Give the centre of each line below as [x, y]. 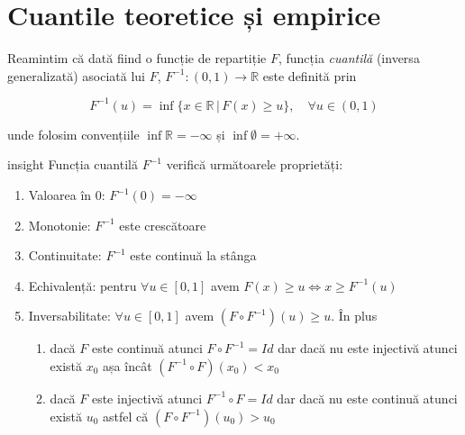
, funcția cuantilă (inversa [349, 58]
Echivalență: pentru [82, 285]
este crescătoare [163, 225]
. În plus [354, 316]
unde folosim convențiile [73, 134]
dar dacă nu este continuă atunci [367, 398]
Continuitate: [65, 255]
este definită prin [310, 75]
